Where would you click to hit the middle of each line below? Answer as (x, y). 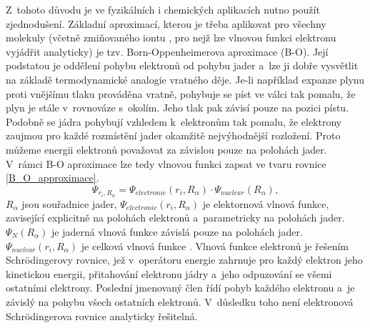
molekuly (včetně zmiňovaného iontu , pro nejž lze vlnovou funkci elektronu (171, 38)
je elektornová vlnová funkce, (266, 203)
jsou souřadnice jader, (69, 203)
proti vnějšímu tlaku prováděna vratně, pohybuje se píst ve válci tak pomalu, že (181, 93)
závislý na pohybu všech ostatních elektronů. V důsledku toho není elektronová (180, 301)
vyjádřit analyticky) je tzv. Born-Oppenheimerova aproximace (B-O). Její (167, 51)
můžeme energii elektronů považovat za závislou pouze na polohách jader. (166, 149)
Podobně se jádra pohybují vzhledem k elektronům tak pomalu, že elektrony (174, 121)
